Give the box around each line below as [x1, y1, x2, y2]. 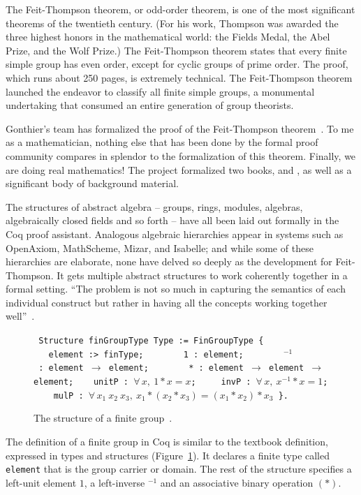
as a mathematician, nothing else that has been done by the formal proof [6, 135, 318, 149]
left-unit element [6, 475, 77, 489]
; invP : [191, 377, 251, 387]
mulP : [53, 390, 84, 401]
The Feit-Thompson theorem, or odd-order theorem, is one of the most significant [6, 2, 355, 16]
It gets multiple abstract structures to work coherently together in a [57, 267, 348, 282]
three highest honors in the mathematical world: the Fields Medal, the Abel [6, 29, 330, 44]
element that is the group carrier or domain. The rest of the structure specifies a [6, 461, 352, 476]
